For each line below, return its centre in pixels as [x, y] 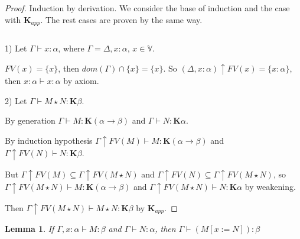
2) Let [16, 100]
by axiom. [81, 81]
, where [71, 48]
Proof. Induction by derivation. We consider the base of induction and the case [147, 8]
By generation [30, 120]
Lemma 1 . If [30, 229]
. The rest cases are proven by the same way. [121, 19]
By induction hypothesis [49, 140]
